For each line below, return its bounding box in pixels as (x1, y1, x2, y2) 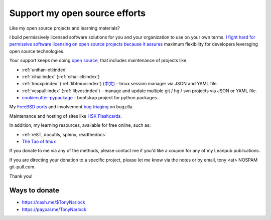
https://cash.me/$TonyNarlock (22, 199, 85, 205)
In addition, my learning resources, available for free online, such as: (9, 122, 151, 128)
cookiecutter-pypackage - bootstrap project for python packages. (22, 95, 158, 101)
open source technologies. (9, 48, 65, 54)
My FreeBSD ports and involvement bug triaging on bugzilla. (9, 104, 134, 110)
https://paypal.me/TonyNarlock (22, 206, 86, 212)
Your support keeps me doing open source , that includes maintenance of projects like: (9, 58, 188, 64)
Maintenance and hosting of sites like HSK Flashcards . (9, 113, 122, 119)
